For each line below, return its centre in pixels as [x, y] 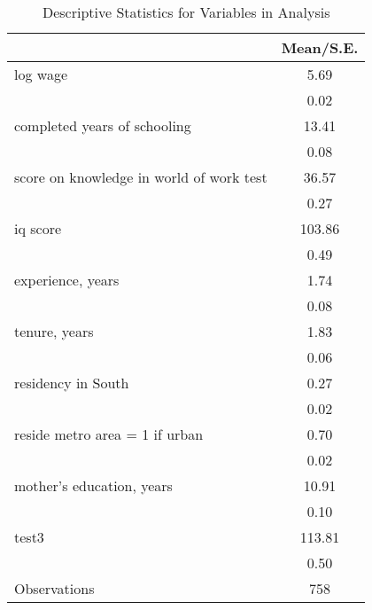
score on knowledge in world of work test [141, 177]
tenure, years [54, 331]
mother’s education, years [93, 485]
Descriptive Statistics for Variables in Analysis [186, 12]
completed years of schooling [103, 125]
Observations [54, 588]
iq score [38, 228]
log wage [41, 74]
